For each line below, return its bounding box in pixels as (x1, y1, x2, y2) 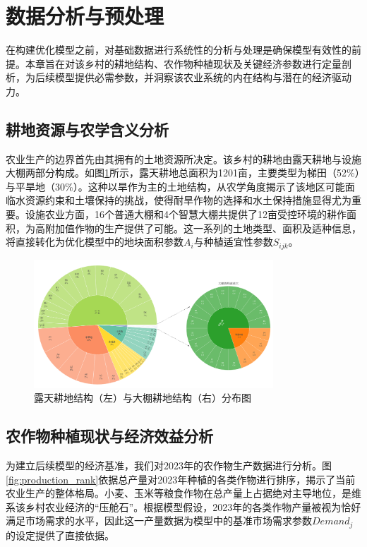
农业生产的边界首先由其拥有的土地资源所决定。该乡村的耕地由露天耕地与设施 (6, 151, 361, 166)
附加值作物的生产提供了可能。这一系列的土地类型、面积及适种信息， (44, 220, 361, 235)
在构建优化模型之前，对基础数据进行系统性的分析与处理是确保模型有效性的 (6, 42, 351, 57)
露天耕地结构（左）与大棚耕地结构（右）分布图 (34, 390, 251, 405)
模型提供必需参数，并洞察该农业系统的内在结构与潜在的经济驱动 (54, 70, 351, 85)
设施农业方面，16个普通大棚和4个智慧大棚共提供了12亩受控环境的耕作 (25, 207, 347, 222)
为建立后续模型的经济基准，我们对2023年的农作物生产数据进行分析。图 (6, 457, 332, 472)
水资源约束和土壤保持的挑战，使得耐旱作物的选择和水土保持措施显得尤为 (15, 193, 351, 208)
